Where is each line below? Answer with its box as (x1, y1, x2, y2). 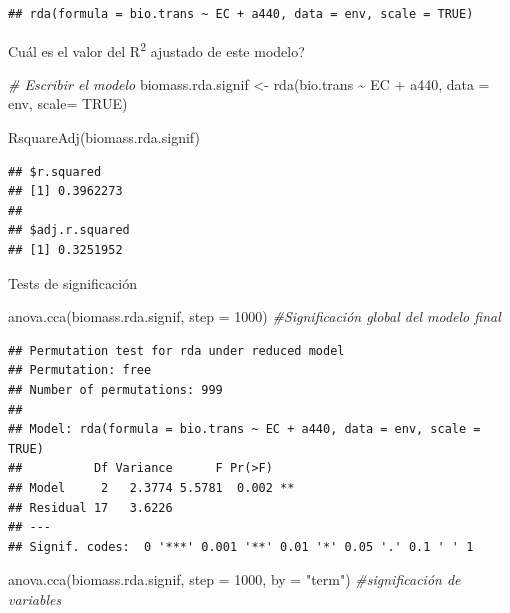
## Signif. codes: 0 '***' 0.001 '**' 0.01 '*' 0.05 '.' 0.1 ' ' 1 (8, 539, 474, 554)
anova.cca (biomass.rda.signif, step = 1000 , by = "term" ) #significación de (8, 569, 461, 590)
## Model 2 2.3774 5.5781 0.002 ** (8, 480, 295, 495)
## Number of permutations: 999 (8, 382, 223, 397)
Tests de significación (8, 272, 137, 293)
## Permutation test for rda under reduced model (8, 343, 345, 358)
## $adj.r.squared (8, 223, 130, 238)
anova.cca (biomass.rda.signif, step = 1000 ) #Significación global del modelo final (8, 306, 501, 327)
